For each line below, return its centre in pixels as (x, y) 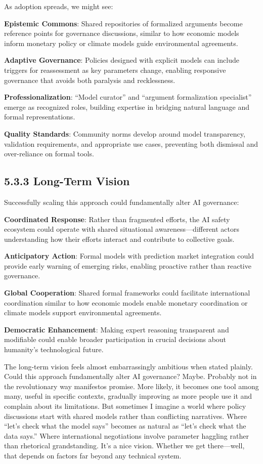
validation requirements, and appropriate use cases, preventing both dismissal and (131, 143)
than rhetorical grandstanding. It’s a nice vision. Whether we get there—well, (124, 446)
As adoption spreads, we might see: (59, 6)
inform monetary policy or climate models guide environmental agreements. (121, 43)
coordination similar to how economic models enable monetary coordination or (126, 302)
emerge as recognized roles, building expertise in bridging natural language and (127, 107)
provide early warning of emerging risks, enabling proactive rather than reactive (128, 265)
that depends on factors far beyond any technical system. (93, 455)
